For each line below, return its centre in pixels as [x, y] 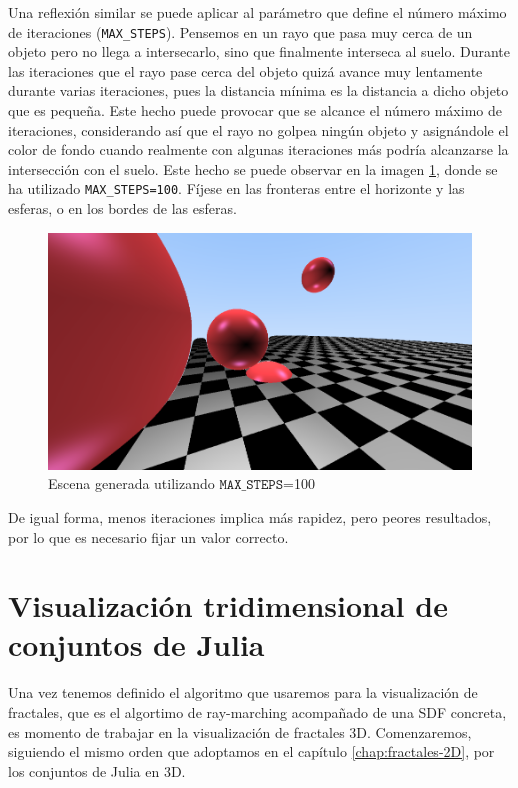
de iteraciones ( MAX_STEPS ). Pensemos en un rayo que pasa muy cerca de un [240, 31]
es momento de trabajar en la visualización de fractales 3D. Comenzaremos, [240, 731]
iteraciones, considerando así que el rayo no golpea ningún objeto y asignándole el [258, 129]
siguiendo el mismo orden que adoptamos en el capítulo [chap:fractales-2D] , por [251, 751]
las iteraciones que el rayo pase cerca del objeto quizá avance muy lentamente [245, 70]
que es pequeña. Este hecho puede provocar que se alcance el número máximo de [255, 110]
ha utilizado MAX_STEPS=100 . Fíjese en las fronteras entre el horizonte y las [236, 188]
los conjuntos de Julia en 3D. [97, 770]
